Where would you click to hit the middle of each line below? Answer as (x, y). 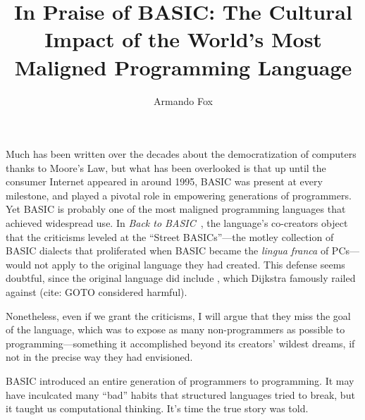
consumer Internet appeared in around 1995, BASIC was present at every (164, 181)
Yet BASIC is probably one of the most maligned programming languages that (176, 209)
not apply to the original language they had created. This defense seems (190, 264)
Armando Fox (183, 100)
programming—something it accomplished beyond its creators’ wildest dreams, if (180, 343)
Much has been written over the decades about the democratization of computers (181, 154)
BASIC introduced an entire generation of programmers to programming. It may (180, 381)
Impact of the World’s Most (183, 39)
